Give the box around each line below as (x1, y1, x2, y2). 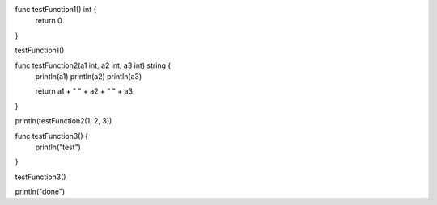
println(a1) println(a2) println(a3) (35, 71, 142, 81)
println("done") (15, 186, 66, 197)
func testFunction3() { (15, 131, 88, 140)
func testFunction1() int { (15, 5, 97, 14)
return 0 (35, 16, 62, 26)
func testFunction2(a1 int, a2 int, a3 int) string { (15, 61, 172, 70)
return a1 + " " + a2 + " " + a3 (35, 86, 134, 96)
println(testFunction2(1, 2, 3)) (15, 116, 112, 126)
